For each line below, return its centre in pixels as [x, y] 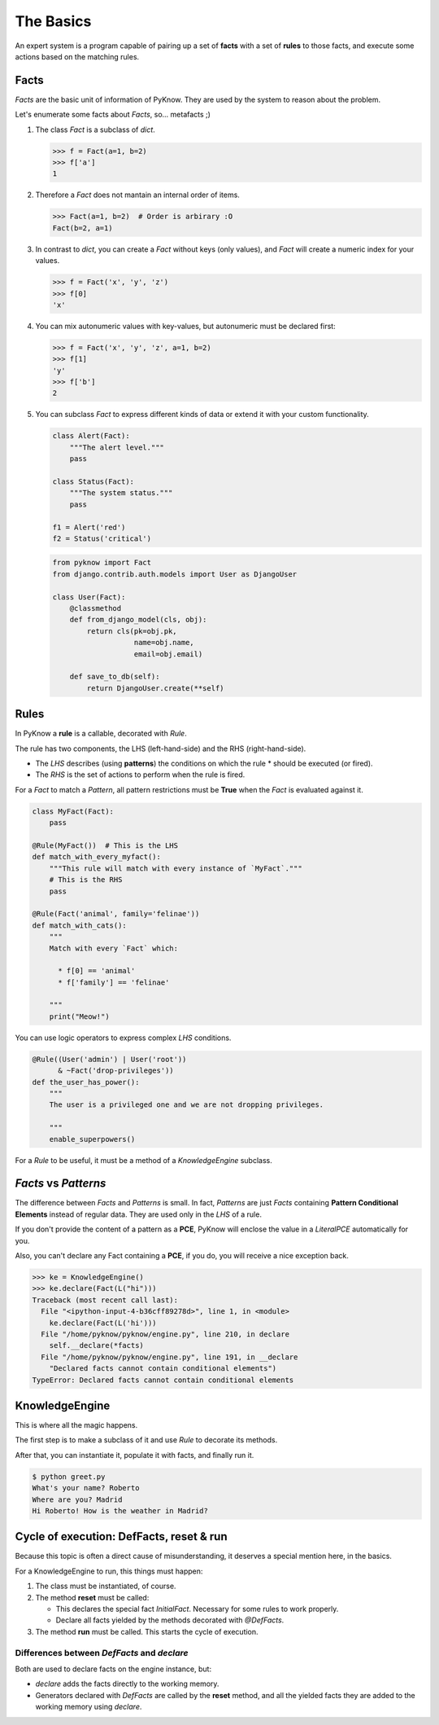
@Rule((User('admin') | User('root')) [109, 1059]
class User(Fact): [89, 597]
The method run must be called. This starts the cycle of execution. [147, 1631]
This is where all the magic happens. [76, 1425]
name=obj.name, [164, 643]
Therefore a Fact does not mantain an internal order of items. [137, 195]
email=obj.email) [168, 654]
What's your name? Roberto [86, 1488]
